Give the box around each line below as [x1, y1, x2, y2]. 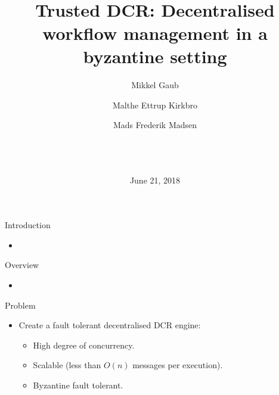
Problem [5, 298, 36, 311]
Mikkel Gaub [131, 79, 179, 91]
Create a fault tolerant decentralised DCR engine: [18, 319, 201, 331]
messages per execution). [132, 359, 223, 371]
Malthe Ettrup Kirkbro [113, 98, 197, 111]
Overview [5, 259, 39, 271]
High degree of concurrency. [33, 338, 135, 351]
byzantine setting [83, 44, 227, 69]
